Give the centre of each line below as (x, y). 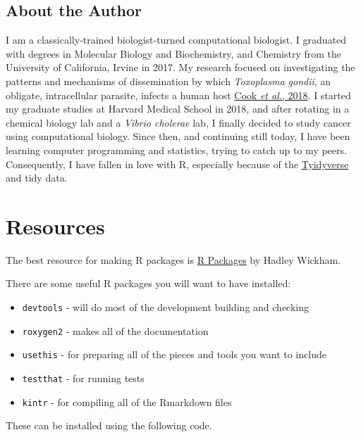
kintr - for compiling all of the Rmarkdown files (127, 401)
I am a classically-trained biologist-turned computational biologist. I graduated (176, 40)
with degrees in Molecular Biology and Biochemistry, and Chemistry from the (174, 53)
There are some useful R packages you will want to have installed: (148, 283)
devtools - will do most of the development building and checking (165, 307)
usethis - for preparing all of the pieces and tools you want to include (174, 354)
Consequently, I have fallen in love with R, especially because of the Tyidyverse (177, 164)
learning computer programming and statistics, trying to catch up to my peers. (176, 150)
